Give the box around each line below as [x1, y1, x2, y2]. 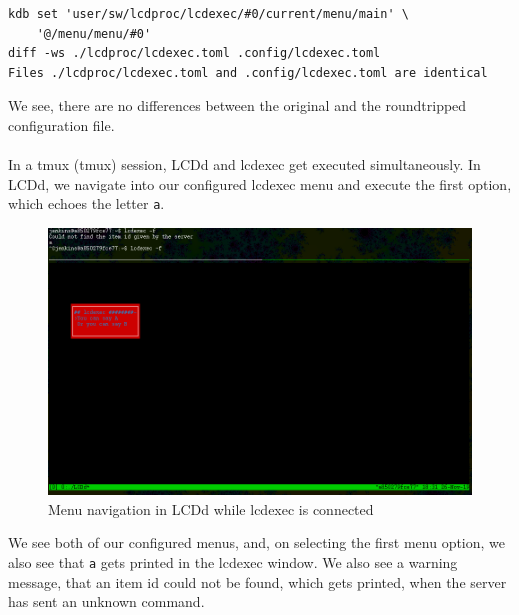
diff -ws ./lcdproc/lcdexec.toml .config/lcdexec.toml [8, 46, 381, 61]
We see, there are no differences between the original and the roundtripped [8, 95, 467, 116]
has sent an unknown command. [8, 591, 205, 612]
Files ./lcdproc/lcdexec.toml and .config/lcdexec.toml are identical [8, 65, 488, 80]
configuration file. [8, 114, 115, 135]
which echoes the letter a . [8, 193, 165, 214]
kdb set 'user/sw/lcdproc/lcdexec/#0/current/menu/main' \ [8, 7, 409, 21]
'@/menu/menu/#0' [36, 26, 152, 41]
